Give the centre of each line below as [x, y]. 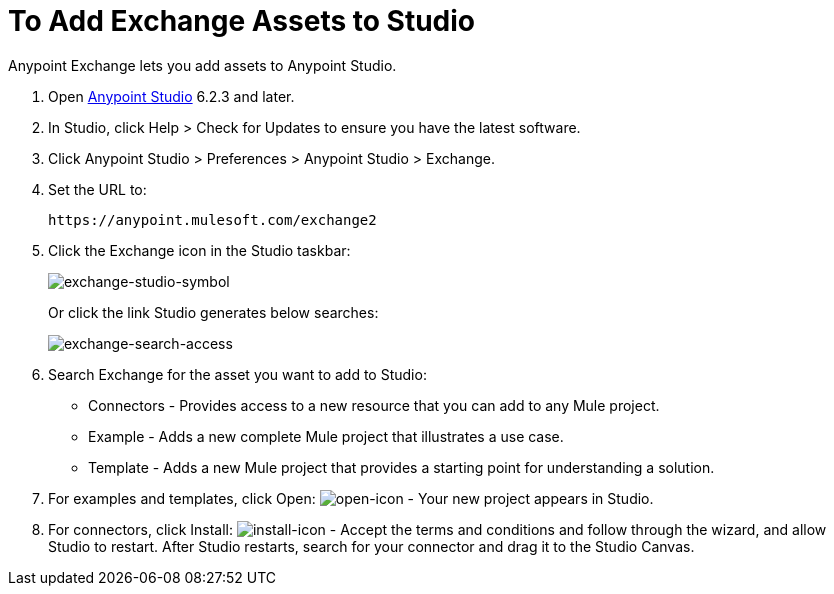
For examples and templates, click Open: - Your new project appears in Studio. [351, 498]
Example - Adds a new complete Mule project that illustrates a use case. [326, 436]
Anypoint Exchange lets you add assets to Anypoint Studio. [202, 65]
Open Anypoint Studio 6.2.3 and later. [171, 96]
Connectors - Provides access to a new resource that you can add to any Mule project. [374, 405]
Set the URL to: [97, 189]
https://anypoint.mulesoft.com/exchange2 [212, 219]
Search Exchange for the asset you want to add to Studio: [237, 374]
